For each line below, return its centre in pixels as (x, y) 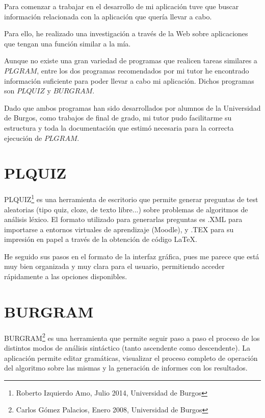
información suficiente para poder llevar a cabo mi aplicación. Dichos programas (129, 80)
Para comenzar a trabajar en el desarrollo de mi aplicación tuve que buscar (122, 6)
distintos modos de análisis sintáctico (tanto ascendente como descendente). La (127, 348)
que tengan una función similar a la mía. (68, 43)
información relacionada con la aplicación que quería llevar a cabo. (108, 16)
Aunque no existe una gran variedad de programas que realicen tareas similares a (131, 60)
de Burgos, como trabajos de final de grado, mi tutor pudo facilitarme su (118, 118)
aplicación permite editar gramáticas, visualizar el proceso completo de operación (131, 358)
